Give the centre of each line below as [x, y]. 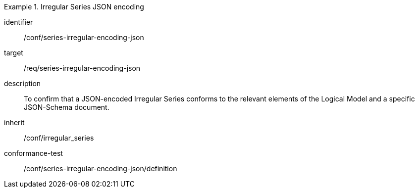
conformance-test [33, 153]
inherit [14, 122]
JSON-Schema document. [67, 107]
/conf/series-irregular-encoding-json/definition [101, 168]
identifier [19, 22]
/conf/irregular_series [59, 138]
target [14, 53]
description [23, 83]
